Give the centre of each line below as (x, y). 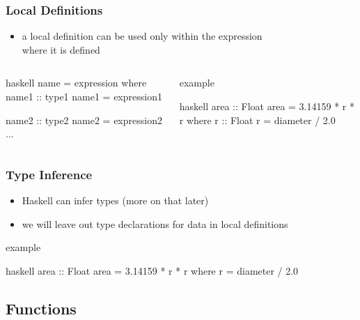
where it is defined (61, 49)
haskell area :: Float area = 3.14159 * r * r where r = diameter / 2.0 (152, 270)
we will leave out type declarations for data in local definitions (155, 223)
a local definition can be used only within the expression (142, 36)
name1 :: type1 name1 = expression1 (84, 96)
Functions (41, 308)
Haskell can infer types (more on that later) (115, 200)
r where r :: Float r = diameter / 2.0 (257, 120)
